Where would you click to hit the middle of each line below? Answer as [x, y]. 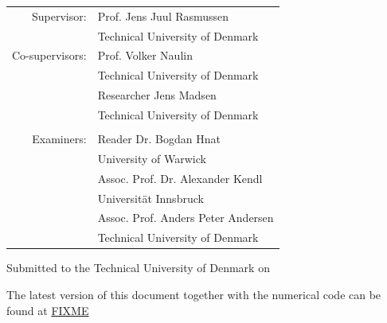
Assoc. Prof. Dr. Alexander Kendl [180, 178]
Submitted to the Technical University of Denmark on [138, 268]
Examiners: [59, 139]
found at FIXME [48, 310]
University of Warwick [152, 158]
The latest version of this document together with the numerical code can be [194, 294]
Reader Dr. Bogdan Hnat [159, 139]
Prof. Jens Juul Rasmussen [163, 16]
